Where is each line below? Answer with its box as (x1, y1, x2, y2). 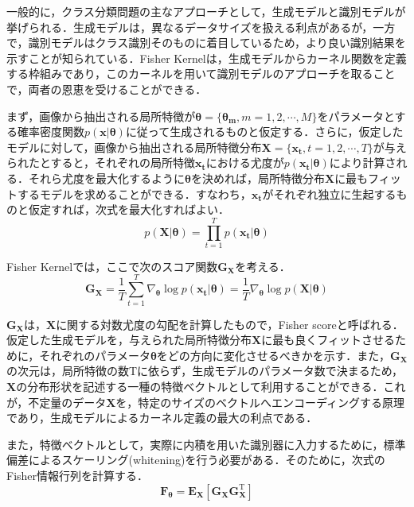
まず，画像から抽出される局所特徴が (6, 107, 196, 124)
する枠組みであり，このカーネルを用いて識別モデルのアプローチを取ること (6, 65, 396, 82)
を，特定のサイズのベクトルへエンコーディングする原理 (115, 393, 404, 410)
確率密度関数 (17, 123, 84, 140)
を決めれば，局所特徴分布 (190, 169, 325, 186)
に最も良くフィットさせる (261, 331, 395, 348)
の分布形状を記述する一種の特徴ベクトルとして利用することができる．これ (16, 377, 406, 394)
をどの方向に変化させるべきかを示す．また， (156, 346, 391, 363)
